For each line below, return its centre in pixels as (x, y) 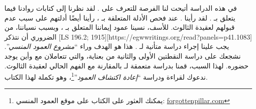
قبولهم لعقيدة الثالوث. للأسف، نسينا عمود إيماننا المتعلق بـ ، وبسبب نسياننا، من (120, 27)
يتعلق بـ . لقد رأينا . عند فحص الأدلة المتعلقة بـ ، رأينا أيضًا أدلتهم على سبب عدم (120, 17)
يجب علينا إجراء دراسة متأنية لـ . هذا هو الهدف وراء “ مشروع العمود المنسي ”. (117, 46)
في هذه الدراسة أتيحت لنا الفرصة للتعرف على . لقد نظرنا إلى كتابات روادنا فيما (121, 8)
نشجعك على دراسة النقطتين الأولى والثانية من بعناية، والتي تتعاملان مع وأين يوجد (123, 55)
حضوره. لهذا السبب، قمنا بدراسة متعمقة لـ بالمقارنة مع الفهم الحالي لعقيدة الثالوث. (127, 65)
